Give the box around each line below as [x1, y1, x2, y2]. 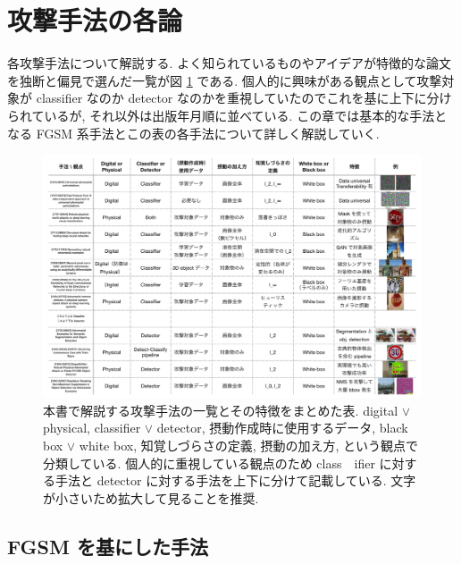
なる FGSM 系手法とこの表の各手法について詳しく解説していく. [7, 123, 380, 142]
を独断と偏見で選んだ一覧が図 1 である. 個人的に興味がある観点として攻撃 [7, 71, 442, 89]
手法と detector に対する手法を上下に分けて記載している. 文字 [54, 471, 416, 490]
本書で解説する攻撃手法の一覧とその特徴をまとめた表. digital [43, 400, 398, 419]
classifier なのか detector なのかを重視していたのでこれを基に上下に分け [36, 88, 452, 107]
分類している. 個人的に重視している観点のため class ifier [43, 453, 375, 472]
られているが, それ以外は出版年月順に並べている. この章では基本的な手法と [7, 105, 448, 124]
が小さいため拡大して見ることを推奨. [43, 488, 259, 507]
